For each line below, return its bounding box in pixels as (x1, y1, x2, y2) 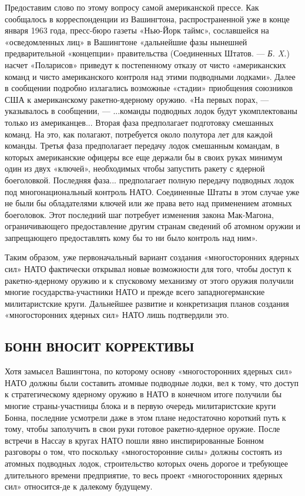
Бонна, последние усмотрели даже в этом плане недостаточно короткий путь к (5, 411, 286, 423)
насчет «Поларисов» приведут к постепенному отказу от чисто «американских (5, 58, 286, 71)
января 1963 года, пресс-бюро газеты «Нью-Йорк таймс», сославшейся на (5, 24, 269, 36)
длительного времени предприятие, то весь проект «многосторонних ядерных (5, 468, 283, 481)
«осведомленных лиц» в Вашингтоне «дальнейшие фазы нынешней (5, 35, 247, 48)
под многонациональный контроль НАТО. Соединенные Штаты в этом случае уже (5, 185, 300, 197)
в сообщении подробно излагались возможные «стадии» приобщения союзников (5, 82, 293, 94)
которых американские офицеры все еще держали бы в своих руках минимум (5, 150, 283, 163)
